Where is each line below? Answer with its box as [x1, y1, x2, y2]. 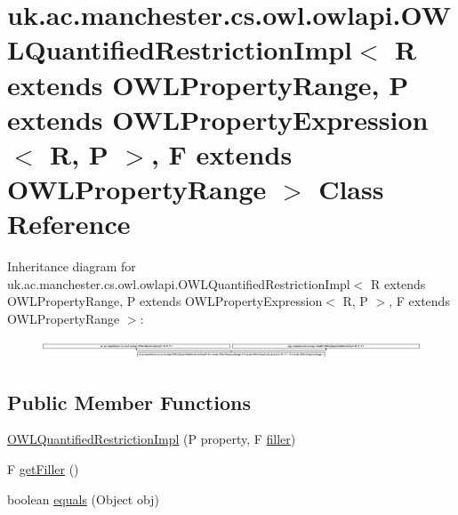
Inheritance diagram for [7, 257, 136, 276]
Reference [7, 205, 131, 242]
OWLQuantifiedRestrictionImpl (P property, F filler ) [7, 430, 296, 448]
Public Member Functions [7, 388, 251, 415]
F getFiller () [7, 459, 79, 478]
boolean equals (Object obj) [7, 489, 159, 508]
